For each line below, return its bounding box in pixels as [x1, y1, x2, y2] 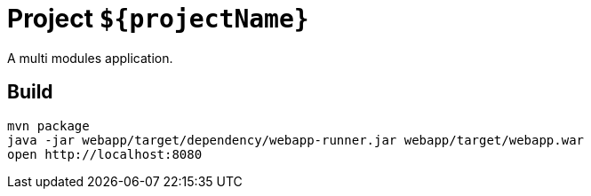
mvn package [7, 118, 90, 133]
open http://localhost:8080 [7, 146, 203, 161]
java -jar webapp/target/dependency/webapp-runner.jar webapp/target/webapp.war [7, 132, 585, 147]
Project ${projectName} [7, 4, 309, 34]
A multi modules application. [7, 50, 173, 66]
